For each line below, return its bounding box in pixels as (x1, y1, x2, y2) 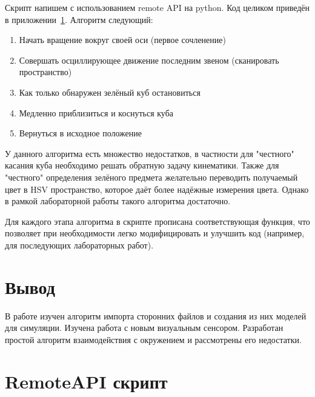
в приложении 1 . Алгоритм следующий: (5, 13, 153, 25)
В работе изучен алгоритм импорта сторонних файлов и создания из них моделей (5, 309, 307, 322)
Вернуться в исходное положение (19, 127, 142, 139)
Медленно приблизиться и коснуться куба (19, 106, 174, 119)
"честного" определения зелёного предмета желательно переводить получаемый (5, 170, 298, 183)
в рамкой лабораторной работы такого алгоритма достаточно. (5, 195, 231, 207)
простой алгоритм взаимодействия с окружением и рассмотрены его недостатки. (5, 333, 302, 345)
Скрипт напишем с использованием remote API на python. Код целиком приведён (5, 1, 310, 13)
